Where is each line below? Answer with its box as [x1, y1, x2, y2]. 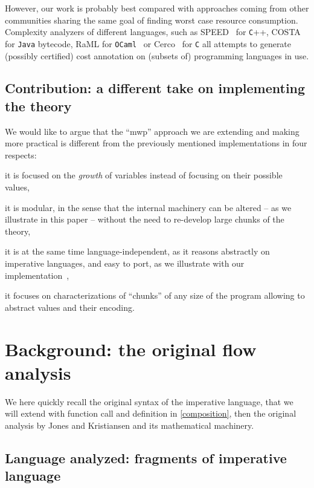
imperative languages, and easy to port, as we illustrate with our [5, 257, 245, 270]
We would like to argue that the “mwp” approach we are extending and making [5, 125, 300, 137]
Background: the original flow [5, 336, 257, 361]
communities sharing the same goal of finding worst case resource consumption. [5, 13, 298, 26]
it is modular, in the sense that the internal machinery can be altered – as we [5, 201, 292, 213]
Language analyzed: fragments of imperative [5, 448, 287, 467]
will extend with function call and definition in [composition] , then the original [5, 407, 296, 420]
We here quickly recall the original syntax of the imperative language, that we [5, 395, 293, 408]
